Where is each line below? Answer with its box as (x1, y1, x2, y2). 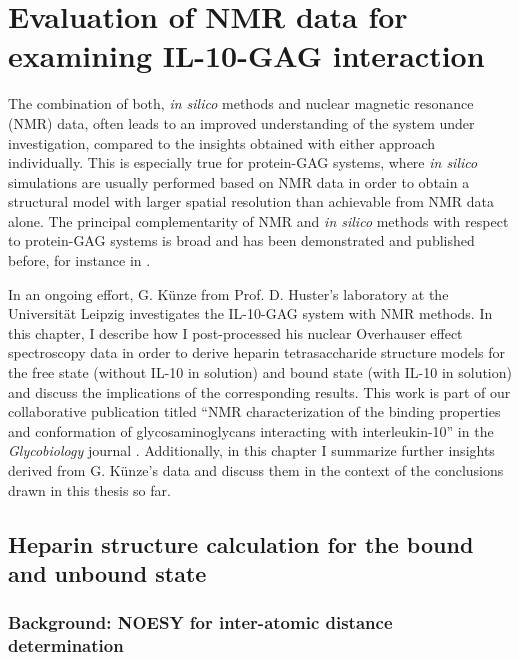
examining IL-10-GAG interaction (8, 35, 485, 76)
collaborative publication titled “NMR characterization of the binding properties (8, 401, 501, 422)
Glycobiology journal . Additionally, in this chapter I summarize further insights (8, 440, 495, 461)
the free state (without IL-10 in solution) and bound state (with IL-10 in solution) (8, 362, 512, 383)
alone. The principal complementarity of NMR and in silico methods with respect (8, 210, 509, 231)
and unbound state (8, 557, 207, 588)
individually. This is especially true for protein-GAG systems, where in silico (8, 152, 478, 173)
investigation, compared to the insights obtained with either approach (8, 132, 435, 153)
